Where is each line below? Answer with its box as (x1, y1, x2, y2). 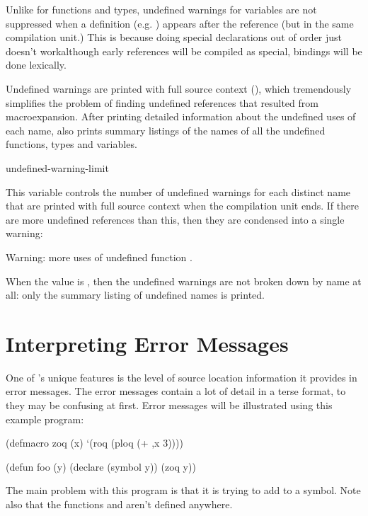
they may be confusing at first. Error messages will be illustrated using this (6, 398, 333, 412)
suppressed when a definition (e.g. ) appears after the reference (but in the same (6, 16, 354, 30)
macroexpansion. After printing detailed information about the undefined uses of (6, 109, 356, 124)
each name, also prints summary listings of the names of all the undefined (6, 122, 326, 137)
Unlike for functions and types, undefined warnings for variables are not (6, 2, 317, 16)
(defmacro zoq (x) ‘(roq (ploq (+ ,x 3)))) (6, 435, 183, 450)
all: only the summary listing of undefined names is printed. (6, 287, 265, 302)
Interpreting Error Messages (6, 328, 289, 357)
